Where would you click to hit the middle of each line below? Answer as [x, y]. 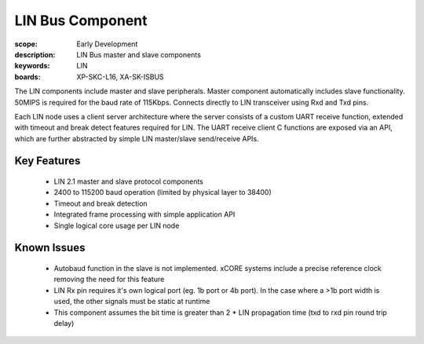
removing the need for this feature [109, 280]
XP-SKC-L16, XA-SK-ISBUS [120, 77]
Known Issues [50, 248]
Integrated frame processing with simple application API [144, 214]
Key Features [48, 161]
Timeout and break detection [101, 203]
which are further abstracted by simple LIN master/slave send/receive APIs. [137, 138]
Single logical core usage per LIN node [117, 225]
